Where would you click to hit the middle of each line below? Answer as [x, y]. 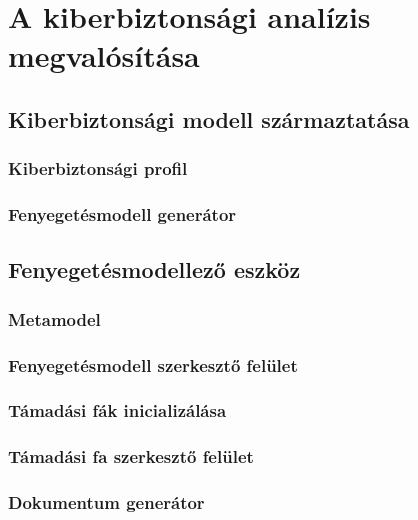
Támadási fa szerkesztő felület [131, 456]
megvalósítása [104, 55]
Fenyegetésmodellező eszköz [154, 269]
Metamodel [54, 318]
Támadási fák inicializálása [117, 410]
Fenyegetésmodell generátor [122, 214]
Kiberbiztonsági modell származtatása [209, 118]
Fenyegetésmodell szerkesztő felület [153, 364]
